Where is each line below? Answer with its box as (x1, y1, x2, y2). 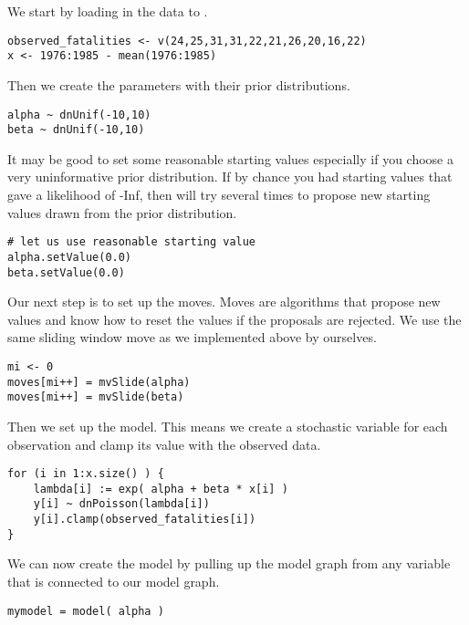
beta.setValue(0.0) (7, 266, 125, 279)
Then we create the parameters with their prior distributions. (7, 75, 350, 94)
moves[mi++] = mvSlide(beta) (7, 391, 184, 404)
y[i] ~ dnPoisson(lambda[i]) (33, 497, 210, 511)
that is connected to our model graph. (7, 571, 220, 590)
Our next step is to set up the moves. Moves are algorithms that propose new (7, 292, 441, 311)
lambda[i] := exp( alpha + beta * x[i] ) (33, 482, 288, 495)
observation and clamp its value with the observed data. (7, 434, 321, 453)
